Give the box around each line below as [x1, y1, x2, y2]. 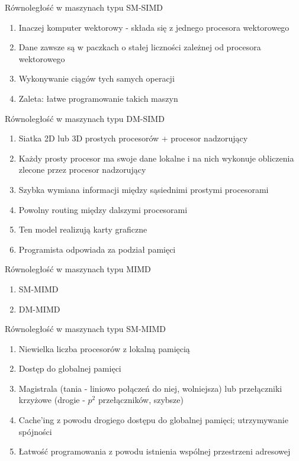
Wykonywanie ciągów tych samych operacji [18, 72, 175, 85]
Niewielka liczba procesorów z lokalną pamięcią [18, 342, 190, 354]
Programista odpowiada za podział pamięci [18, 243, 176, 255]
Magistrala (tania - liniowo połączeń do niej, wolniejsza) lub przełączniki [18, 382, 282, 394]
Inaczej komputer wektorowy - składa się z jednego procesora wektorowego [18, 21, 290, 33]
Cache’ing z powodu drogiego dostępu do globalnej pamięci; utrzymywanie [18, 414, 288, 426]
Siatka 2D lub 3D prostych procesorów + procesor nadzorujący [18, 132, 248, 144]
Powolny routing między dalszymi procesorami [18, 203, 188, 215]
